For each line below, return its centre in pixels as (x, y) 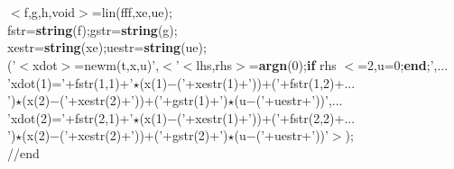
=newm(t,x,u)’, (117, 64)
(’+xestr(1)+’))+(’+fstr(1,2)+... (266, 82)
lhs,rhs (214, 64)
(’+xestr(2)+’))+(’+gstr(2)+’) (144, 135)
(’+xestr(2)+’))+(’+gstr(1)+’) (144, 100)
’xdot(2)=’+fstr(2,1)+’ (70, 117)
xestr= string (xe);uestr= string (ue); (107, 47)
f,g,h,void (50, 12)
